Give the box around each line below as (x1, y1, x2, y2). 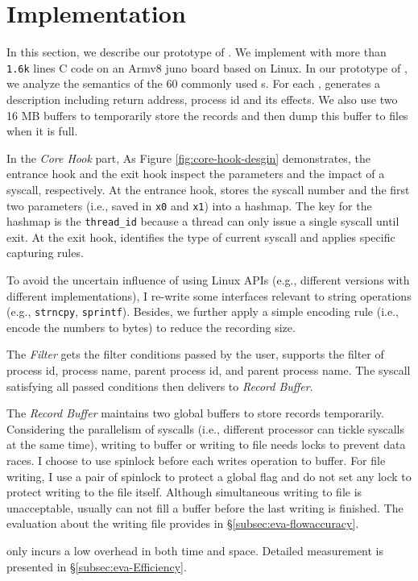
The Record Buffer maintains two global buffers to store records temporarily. (6, 405, 384, 421)
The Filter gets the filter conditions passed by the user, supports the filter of (6, 346, 384, 363)
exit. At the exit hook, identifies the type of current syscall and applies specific (6, 228, 395, 245)
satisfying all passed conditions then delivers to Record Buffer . (6, 377, 313, 394)
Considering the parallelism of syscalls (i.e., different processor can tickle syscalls (6, 420, 405, 437)
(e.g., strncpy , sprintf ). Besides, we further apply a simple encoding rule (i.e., (6, 303, 399, 320)
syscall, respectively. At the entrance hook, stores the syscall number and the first (6, 181, 410, 197)
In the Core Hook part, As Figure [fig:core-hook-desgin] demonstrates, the (6, 149, 370, 166)
